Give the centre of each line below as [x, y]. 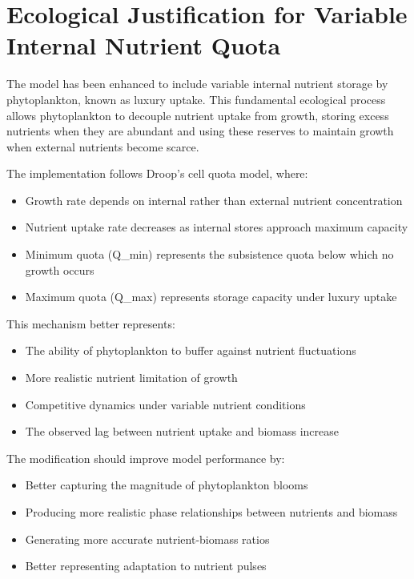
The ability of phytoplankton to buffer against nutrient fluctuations [191, 350]
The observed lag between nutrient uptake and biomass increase [182, 431]
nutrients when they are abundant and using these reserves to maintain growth [200, 131]
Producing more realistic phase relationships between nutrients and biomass [211, 512]
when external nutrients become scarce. [103, 146]
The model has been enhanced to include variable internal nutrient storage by [197, 84]
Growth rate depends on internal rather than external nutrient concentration [214, 200]
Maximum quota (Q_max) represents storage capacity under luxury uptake [211, 297]
